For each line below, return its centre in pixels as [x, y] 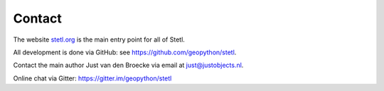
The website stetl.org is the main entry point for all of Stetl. [99, 40]
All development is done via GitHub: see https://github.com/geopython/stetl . [125, 52]
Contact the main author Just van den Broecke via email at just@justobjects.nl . [128, 65]
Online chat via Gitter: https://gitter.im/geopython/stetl [92, 78]
